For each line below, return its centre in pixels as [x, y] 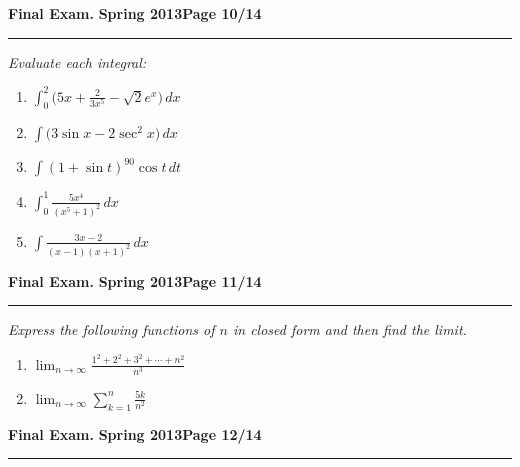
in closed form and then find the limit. [349, 329]
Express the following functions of [111, 329]
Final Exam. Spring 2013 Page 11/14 [135, 280]
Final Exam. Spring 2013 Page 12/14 [135, 433]
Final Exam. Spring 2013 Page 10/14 [135, 13]
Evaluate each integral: [77, 61]
